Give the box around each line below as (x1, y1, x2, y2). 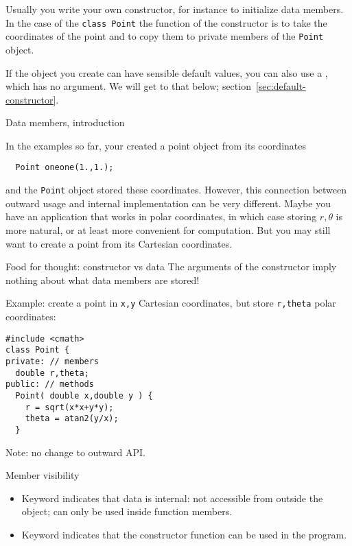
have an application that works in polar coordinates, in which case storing (5, 209, 317, 224)
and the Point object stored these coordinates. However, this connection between (5, 182, 347, 197)
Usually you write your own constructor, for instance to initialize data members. (5, 2, 344, 16)
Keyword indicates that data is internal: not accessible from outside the (21, 490, 323, 505)
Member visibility (5, 468, 80, 482)
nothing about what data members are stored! (5, 272, 200, 287)
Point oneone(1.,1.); (15, 163, 114, 173)
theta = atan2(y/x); (25, 414, 119, 424)
